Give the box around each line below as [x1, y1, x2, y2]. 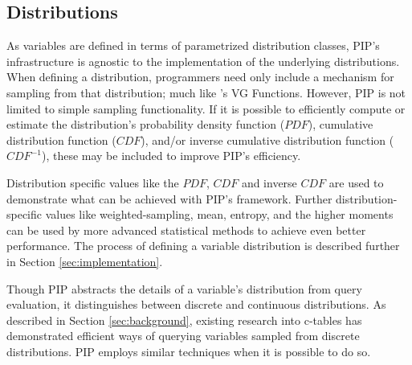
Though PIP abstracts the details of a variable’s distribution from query [6, 280, 362, 297]
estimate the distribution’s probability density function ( [6, 116, 285, 133]
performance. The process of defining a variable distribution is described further [6, 237, 400, 254]
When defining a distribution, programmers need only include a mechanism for [6, 68, 394, 85]
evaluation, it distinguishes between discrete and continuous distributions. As [6, 296, 386, 313]
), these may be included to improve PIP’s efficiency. [41, 147, 301, 164]
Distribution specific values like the [6, 174, 179, 191]
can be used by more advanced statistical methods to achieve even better [6, 221, 366, 238]
